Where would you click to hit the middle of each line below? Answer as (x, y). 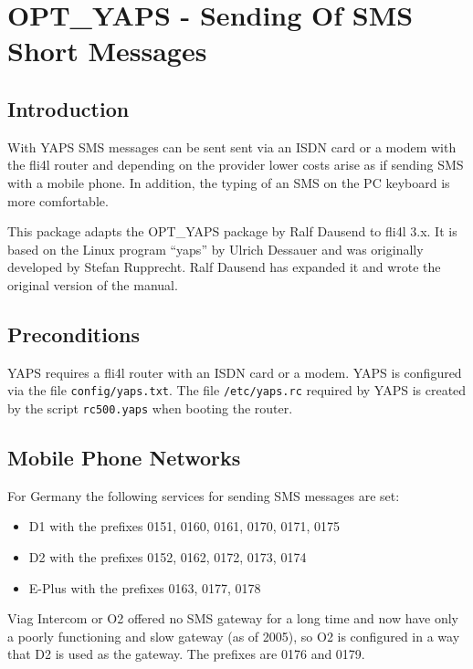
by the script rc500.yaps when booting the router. (150, 408)
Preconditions (74, 334)
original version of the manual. (93, 284)
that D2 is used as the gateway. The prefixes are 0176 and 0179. (186, 654)
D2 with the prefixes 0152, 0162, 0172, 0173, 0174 (168, 557)
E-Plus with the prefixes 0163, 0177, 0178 (145, 587)
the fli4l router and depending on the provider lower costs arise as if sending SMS (236, 165)
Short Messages (107, 51)
